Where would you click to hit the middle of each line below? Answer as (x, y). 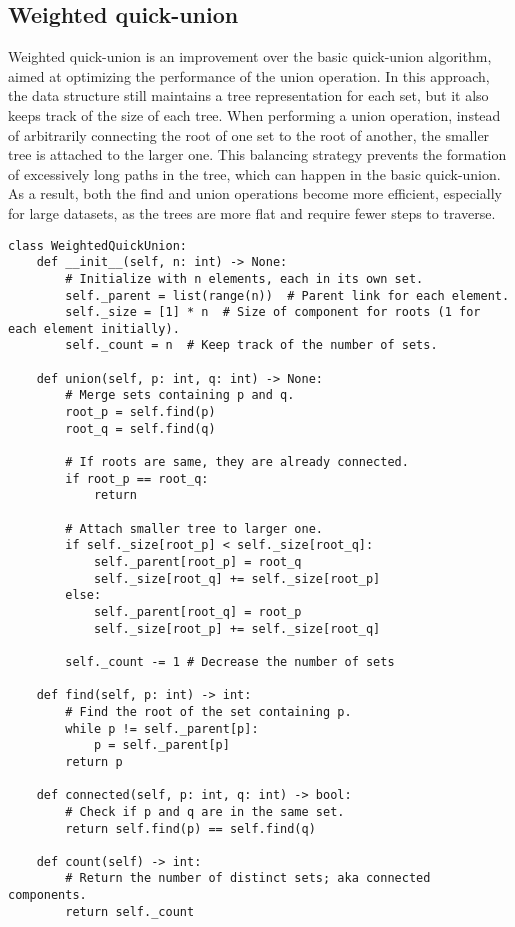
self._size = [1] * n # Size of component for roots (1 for (273, 312)
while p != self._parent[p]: (162, 728)
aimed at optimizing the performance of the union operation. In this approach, (249, 75)
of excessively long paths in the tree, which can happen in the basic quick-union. (254, 173)
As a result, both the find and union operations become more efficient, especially (255, 193)
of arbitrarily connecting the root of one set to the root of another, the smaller (249, 134)
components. (47, 895)
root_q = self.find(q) (140, 428)
